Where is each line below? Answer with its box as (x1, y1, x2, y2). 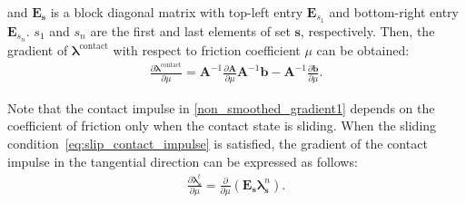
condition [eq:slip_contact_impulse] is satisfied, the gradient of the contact (7, 133, 428, 152)
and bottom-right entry (329, 3, 459, 21)
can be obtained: (316, 40, 410, 59)
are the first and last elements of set (90, 21, 291, 40)
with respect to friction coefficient (113, 40, 301, 59)
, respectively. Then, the (300, 21, 435, 40)
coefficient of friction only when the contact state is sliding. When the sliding (7, 116, 437, 135)
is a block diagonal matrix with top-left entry (50, 3, 303, 21)
